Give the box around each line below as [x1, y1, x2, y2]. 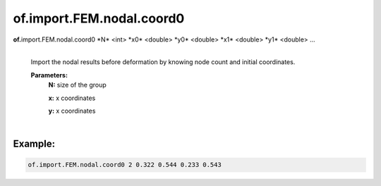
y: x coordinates [48, 106, 96, 115]
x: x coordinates [48, 94, 96, 102]
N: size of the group [48, 81, 107, 89]
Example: [13, 138, 56, 150]
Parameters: [30, 70, 68, 79]
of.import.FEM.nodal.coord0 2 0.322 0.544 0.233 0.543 [28, 161, 222, 169]
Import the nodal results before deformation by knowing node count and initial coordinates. [30, 58, 296, 66]
